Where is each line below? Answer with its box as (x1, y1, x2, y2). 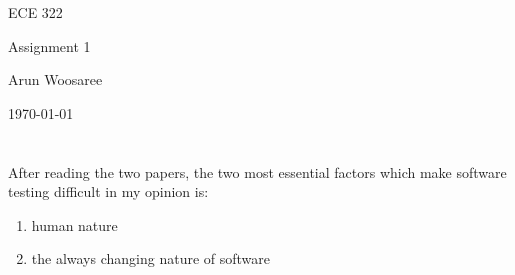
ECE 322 (8, 2, 63, 22)
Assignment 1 (8, 35, 91, 56)
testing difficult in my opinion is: (8, 181, 209, 202)
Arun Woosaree (8, 69, 103, 90)
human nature (31, 214, 118, 235)
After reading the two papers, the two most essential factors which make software (8, 161, 507, 182)
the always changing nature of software (31, 248, 271, 269)
